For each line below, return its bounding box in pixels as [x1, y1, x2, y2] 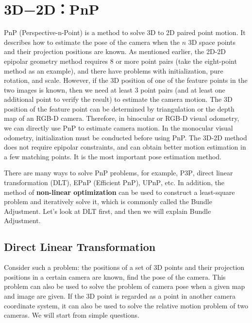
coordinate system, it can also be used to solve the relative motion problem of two [4, 300, 248, 310]
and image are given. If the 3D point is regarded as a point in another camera [4, 290, 235, 301]
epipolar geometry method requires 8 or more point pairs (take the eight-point [4, 56, 237, 66]
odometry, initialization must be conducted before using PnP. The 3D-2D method [4, 132, 247, 142]
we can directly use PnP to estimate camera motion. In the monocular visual [4, 123, 233, 133]
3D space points [188, 37, 235, 47]
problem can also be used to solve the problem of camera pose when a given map [4, 281, 245, 291]
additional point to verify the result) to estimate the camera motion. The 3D [4, 94, 233, 104]
